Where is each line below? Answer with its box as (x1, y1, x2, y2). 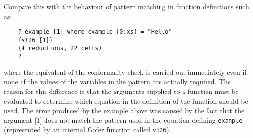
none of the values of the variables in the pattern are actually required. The (4, 76, 231, 87)
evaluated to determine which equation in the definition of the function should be (4, 95, 248, 106)
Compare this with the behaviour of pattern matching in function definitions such (4, 1, 249, 11)
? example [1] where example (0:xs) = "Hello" (18, 28, 172, 36)
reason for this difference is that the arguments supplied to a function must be (4, 86, 239, 96)
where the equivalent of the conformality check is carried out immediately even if (4, 67, 247, 77)
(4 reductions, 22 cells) (18, 45, 102, 52)
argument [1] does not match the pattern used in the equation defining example (4, 115, 243, 125)
